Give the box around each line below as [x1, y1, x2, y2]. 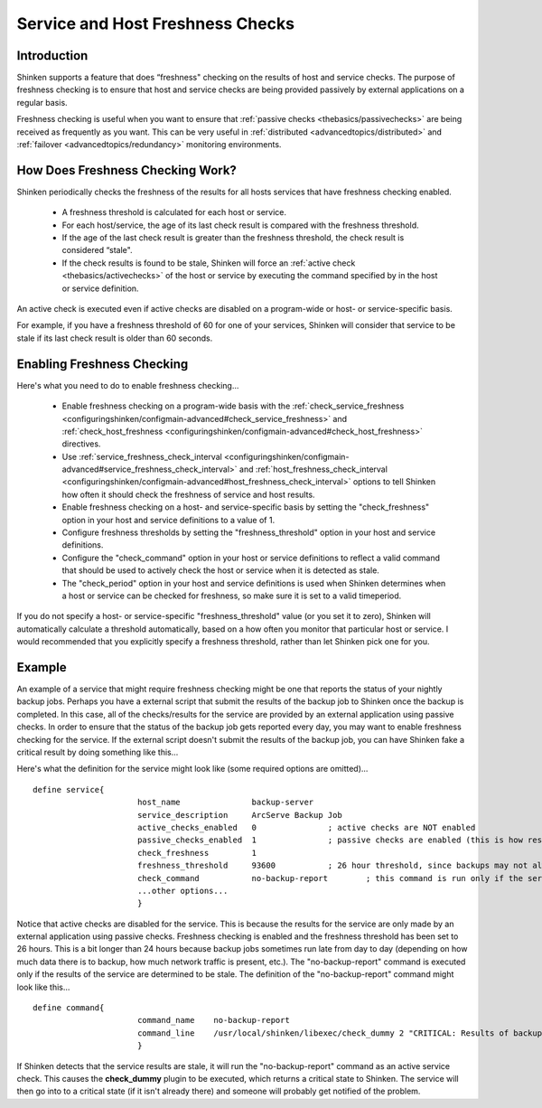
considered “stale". [61, 245, 133, 256]
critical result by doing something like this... [16, 746, 179, 758]
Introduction [16, 48, 89, 63]
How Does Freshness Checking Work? [16, 163, 237, 178]
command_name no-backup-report [136, 1015, 291, 1026]
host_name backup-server [136, 797, 314, 808]
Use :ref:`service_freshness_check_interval [61, 451, 223, 462]
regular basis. [16, 97, 68, 108]
